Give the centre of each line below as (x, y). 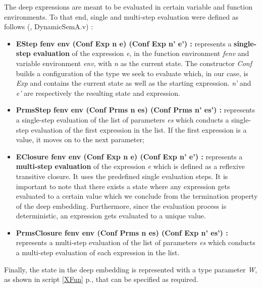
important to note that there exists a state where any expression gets (123, 186)
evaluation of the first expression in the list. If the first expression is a (139, 129)
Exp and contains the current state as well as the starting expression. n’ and (134, 83)
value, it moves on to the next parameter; (80, 139)
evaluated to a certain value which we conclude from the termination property (137, 196)
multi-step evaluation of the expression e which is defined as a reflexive (130, 166)
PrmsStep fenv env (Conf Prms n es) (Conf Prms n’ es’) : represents (136, 110)
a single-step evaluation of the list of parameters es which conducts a (122, 119)
